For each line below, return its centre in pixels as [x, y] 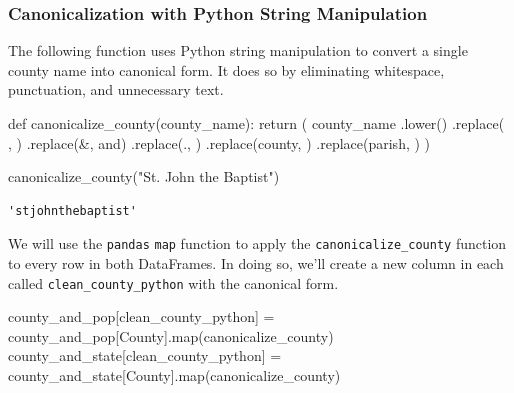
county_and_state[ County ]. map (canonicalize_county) [174, 375]
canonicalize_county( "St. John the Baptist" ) [144, 176]
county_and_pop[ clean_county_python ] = [141, 316]
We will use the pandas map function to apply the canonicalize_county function [257, 243]
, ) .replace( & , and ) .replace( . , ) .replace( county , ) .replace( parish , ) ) [219, 142]
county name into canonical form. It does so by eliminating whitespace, [226, 69]
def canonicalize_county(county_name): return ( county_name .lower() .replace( [256, 123]
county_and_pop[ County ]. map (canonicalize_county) [171, 335]
